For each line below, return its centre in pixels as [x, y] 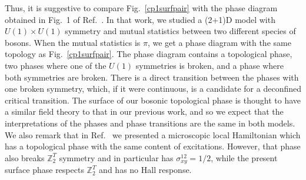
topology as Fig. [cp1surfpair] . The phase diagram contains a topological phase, [149, 54]
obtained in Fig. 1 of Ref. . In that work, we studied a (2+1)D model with [140, 19]
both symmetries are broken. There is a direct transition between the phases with [152, 77]
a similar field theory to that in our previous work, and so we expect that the [144, 111]
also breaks [25, 157]
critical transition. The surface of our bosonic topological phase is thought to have [153, 100]
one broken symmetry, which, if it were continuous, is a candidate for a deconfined [153, 89]
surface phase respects [44, 170]
